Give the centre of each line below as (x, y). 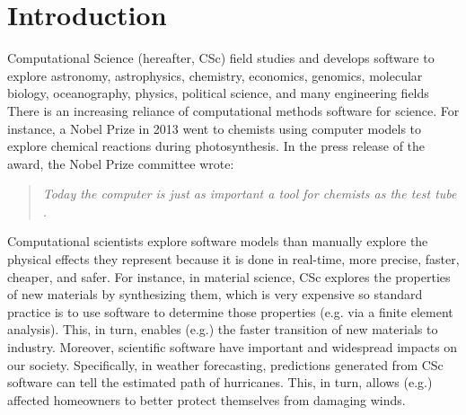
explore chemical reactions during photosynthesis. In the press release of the (216, 146)
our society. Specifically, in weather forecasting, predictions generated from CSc (225, 364)
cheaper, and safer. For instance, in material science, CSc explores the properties (229, 276)
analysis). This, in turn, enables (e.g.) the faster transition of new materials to (223, 329)
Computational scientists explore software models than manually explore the (218, 241)
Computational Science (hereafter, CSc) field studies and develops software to (221, 58)
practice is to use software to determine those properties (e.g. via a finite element (230, 311)
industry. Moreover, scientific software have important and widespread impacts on (233, 347)
